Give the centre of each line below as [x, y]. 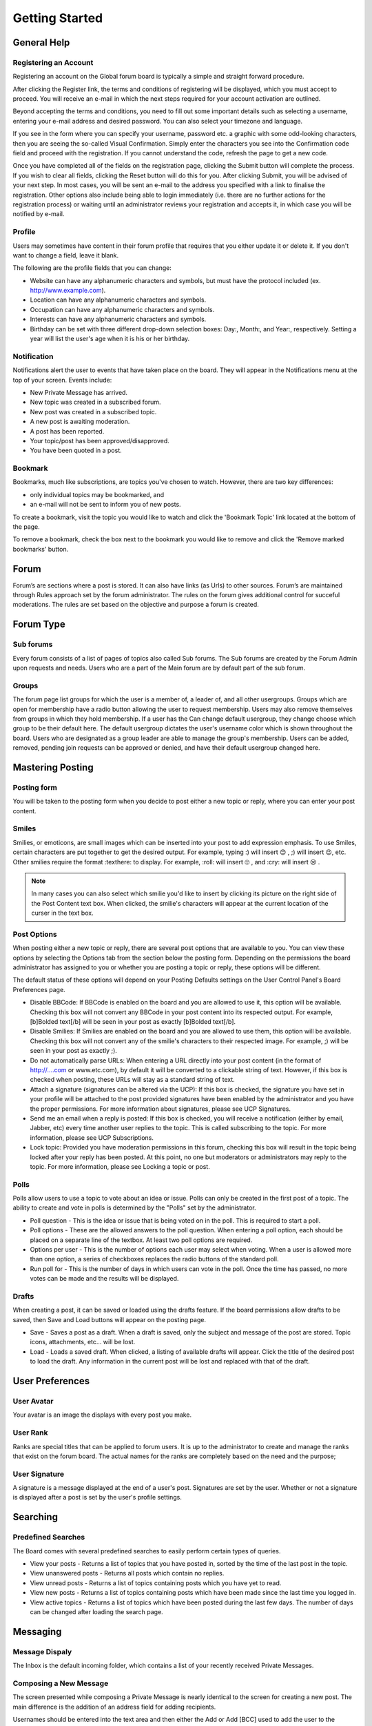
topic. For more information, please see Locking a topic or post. [120, 1166]
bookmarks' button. [41, 549]
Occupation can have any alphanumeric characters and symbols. [122, 309]
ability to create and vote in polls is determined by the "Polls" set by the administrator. [134, 1208]
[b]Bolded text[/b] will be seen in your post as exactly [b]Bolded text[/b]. [133, 1022]
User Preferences [51, 1381]
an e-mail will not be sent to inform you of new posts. [106, 505]
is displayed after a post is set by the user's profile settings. [97, 1497]
